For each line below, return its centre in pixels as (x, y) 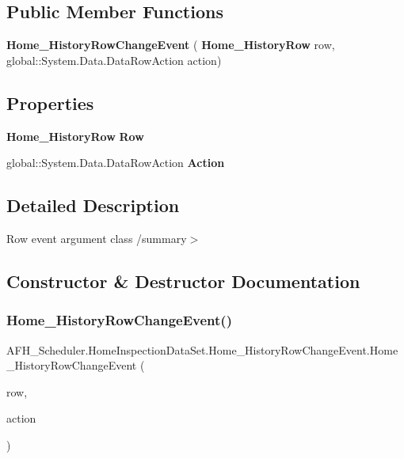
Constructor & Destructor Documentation (183, 281)
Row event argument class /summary (97, 238)
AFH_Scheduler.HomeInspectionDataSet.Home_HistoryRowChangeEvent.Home (202, 349)
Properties (50, 102)
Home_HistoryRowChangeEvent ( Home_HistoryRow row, (171, 45)
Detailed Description (93, 205)
